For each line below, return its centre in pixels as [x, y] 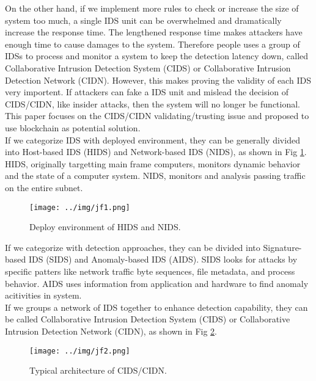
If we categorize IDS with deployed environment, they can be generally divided [152, 140]
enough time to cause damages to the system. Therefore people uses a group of [152, 44]
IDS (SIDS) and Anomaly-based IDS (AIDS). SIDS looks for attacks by [163, 259]
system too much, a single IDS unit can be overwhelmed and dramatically [143, 20]
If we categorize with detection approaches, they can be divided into [133, 247]
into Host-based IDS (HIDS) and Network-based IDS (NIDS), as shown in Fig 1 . [156, 152]
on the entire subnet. [44, 187]
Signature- [282, 247]
